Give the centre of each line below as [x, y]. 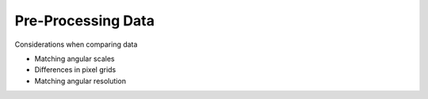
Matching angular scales [75, 59]
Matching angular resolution [80, 81]
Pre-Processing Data [84, 21]
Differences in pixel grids [75, 70]
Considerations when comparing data [76, 44]
